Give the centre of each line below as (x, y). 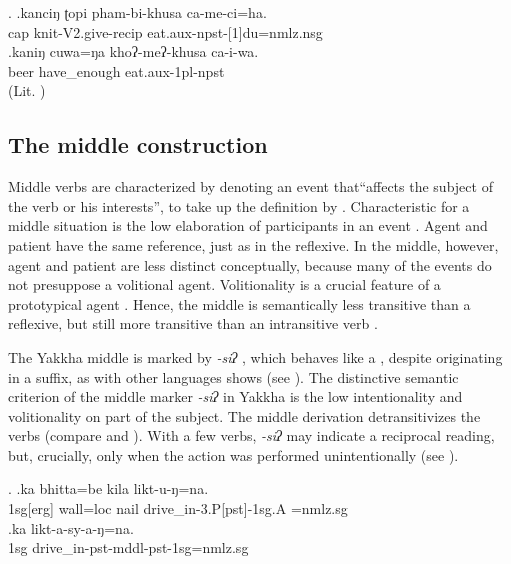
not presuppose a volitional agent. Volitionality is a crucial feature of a (224, 284)
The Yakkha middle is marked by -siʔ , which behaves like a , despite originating (255, 356)
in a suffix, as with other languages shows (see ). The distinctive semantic (233, 376)
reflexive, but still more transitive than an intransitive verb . (193, 323)
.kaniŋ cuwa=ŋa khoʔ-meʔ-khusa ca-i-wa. (133, 51)
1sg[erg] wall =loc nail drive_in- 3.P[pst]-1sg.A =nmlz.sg (178, 508)
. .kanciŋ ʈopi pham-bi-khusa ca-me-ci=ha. (137, 12)
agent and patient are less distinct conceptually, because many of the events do (250, 264)
